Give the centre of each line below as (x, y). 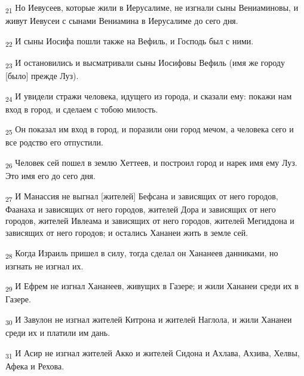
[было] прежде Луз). (42, 75)
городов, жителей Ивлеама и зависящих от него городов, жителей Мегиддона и (150, 221)
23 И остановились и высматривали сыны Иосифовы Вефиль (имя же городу (145, 63)
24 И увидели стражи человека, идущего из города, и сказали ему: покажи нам (149, 96)
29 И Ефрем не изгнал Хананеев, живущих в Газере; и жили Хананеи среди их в (152, 287)
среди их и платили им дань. (58, 333)
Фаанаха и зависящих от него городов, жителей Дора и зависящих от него (141, 209)
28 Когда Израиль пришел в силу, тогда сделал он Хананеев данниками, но (142, 253)
